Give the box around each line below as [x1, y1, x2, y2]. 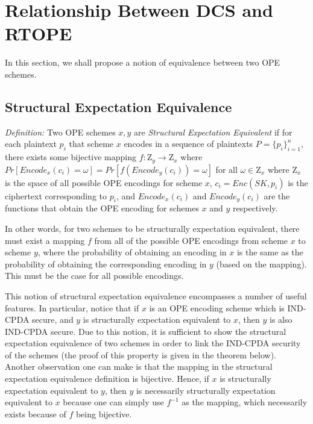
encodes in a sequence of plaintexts [124, 137, 253, 150]
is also [270, 313, 292, 326]
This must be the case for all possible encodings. [5, 269, 184, 282]
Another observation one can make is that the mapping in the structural [5, 360, 273, 373]
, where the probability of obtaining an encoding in [37, 246, 227, 258]
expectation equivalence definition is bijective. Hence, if [5, 372, 209, 385]
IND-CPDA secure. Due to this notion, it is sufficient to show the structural [5, 325, 286, 337]
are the [264, 189, 290, 202]
